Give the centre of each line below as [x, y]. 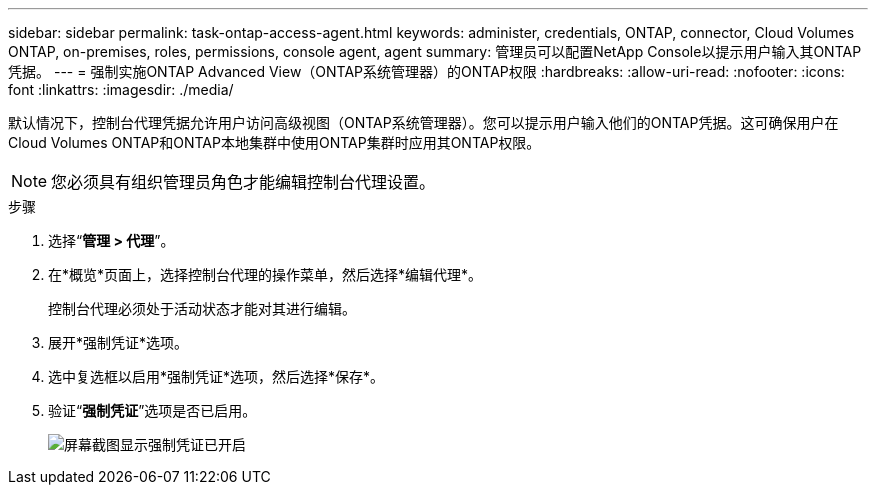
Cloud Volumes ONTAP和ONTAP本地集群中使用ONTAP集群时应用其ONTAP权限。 [274, 142]
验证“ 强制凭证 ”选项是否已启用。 [152, 410]
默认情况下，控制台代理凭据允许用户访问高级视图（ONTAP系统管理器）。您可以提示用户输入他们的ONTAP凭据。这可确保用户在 [423, 122]
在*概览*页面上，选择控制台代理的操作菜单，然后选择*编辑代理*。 [265, 274]
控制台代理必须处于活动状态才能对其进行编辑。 [202, 308]
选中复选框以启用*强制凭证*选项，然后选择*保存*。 [216, 376]
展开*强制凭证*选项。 [118, 342]
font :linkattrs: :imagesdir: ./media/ [121, 89]
